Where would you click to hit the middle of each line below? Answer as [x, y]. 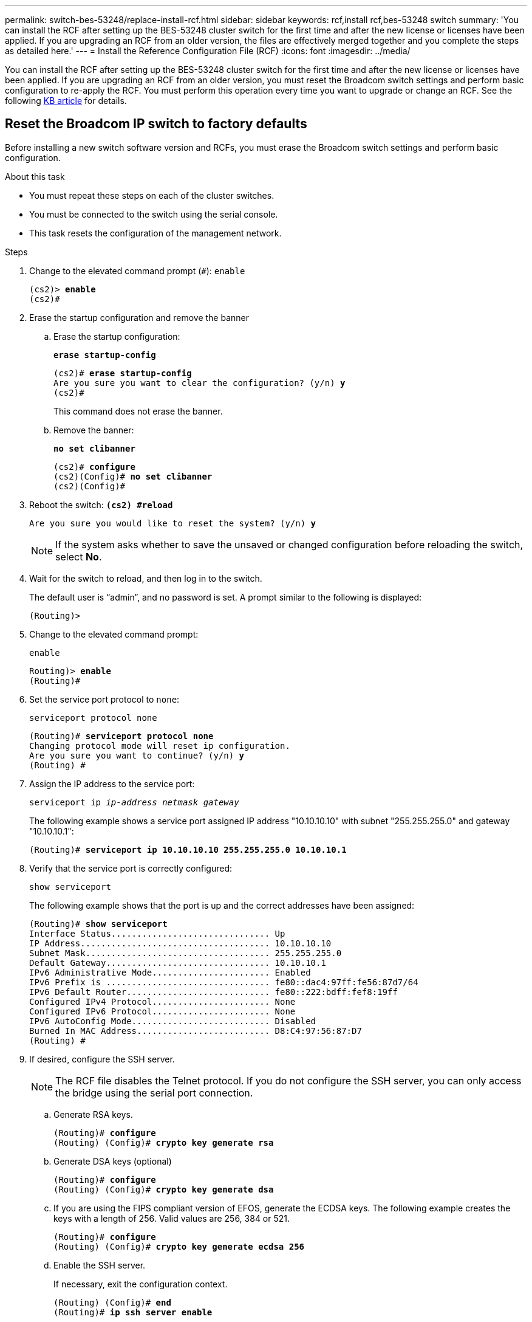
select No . [79, 556]
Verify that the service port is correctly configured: [131, 868]
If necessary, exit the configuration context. [141, 1284]
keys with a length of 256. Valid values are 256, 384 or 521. [172, 1218]
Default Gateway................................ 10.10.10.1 [178, 962]
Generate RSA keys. [93, 1114]
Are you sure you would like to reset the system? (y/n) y [173, 523]
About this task [35, 176]
